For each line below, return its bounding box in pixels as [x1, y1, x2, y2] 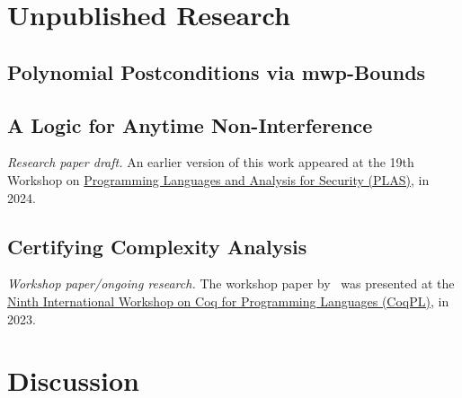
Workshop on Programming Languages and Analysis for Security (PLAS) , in [7, 170, 430, 189]
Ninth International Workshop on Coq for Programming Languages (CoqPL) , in [7, 291, 449, 310]
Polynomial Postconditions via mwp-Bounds [7, 57, 426, 85]
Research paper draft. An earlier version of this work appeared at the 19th [7, 153, 414, 172]
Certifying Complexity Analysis [7, 232, 307, 260]
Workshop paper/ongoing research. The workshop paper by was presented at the [7, 274, 455, 293]
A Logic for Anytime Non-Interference [7, 111, 373, 138]
